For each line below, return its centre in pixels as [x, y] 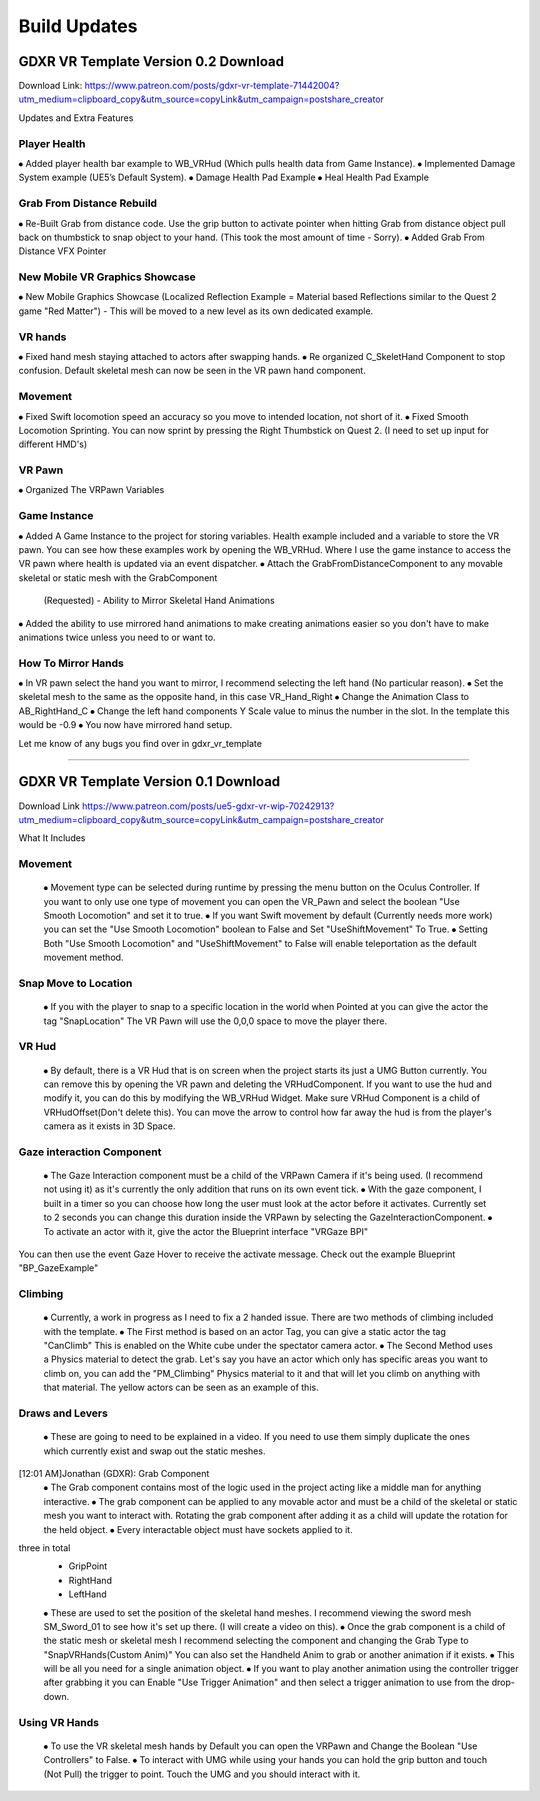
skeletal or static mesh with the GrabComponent [118, 577]
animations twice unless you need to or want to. [117, 637]
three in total [44, 1547]
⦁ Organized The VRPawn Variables [91, 490]
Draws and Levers [63, 1413]
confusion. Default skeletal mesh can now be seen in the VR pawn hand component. [192, 371]
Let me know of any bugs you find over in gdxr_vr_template [140, 743]
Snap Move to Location [75, 983]
